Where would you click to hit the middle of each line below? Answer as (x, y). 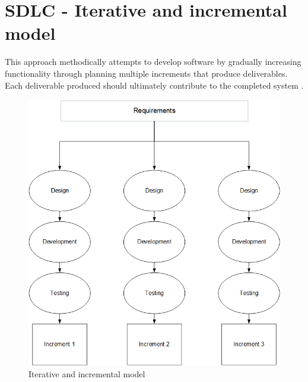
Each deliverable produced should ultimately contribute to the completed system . (154, 85)
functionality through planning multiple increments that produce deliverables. (146, 73)
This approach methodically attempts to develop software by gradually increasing (153, 62)
